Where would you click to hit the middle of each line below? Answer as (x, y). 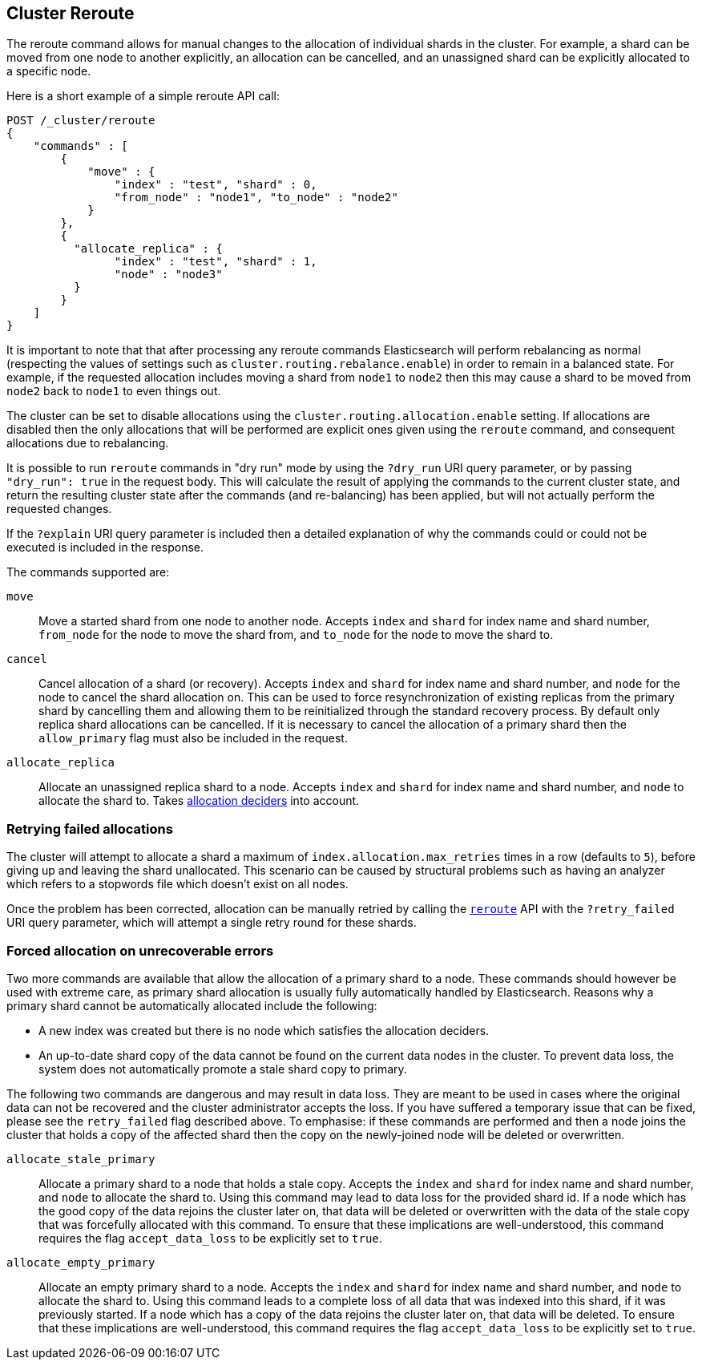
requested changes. (59, 509)
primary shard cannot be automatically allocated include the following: (192, 1005)
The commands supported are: (88, 572)
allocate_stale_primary (81, 1159)
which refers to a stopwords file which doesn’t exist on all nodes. (178, 884)
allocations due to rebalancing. (88, 443)
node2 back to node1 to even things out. (114, 391)
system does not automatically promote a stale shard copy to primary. (223, 1069)
